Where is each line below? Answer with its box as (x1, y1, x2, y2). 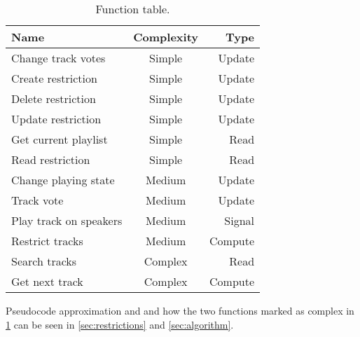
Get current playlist (11, 131, 108, 147)
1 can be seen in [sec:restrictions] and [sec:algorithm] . (6, 317, 234, 331)
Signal (224, 212, 255, 228)
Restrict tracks (11, 233, 83, 249)
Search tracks (11, 253, 77, 269)
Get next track (11, 273, 83, 289)
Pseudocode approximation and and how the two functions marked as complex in (6, 303, 354, 317)
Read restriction (11, 151, 90, 167)
